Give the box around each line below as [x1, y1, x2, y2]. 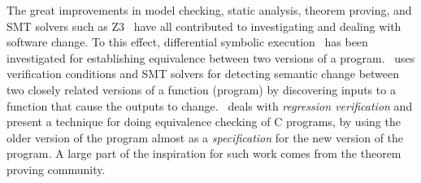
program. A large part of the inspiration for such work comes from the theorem [7, 145, 401, 162]
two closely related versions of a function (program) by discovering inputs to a [7, 81, 396, 98]
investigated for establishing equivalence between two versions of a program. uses [7, 49, 415, 66]
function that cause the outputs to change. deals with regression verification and [7, 97, 413, 114]
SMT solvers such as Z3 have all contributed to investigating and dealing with [7, 17, 401, 34]
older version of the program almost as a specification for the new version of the [7, 129, 404, 146]
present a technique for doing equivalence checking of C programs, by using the [7, 113, 401, 130]
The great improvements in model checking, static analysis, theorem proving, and [7, 2, 412, 18]
